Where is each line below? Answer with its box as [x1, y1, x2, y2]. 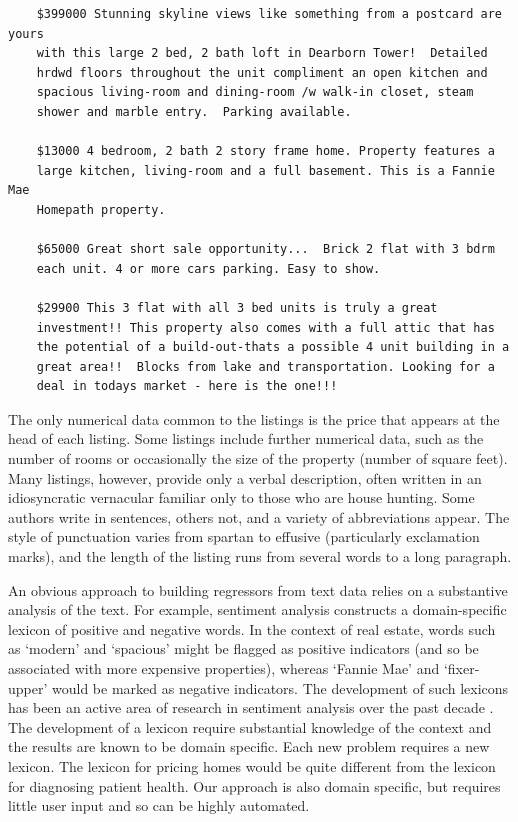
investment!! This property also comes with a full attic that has [36, 320, 495, 335]
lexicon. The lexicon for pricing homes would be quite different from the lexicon [8, 755, 496, 776]
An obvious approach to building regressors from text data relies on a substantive [8, 579, 508, 600]
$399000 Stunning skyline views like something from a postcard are [36, 7, 502, 21]
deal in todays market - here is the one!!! [36, 379, 338, 394]
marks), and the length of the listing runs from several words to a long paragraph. [8, 546, 512, 567]
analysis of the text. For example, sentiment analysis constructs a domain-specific [8, 599, 507, 620]
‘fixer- [443, 658, 480, 678]
